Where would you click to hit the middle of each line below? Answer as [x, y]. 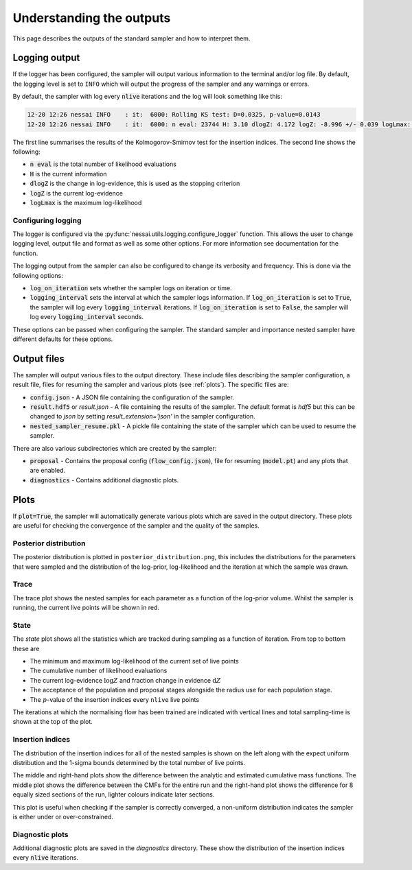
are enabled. [48, 471]
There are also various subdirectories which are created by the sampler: [115, 448]
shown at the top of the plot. [53, 722]
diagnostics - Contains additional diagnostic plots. [104, 480]
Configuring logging [47, 220]
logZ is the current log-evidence [77, 193]
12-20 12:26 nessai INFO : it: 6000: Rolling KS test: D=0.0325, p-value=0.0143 [174, 115]
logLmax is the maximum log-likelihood [86, 202]
